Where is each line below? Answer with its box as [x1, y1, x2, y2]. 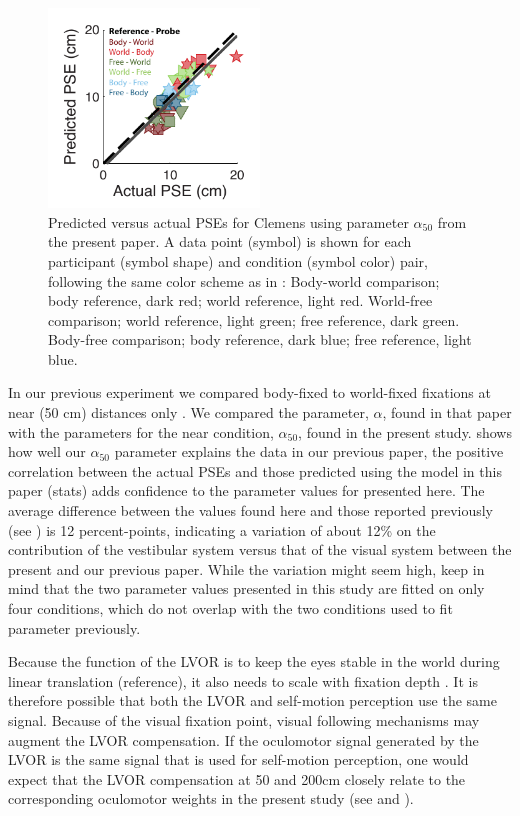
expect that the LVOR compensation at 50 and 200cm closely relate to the [8, 768, 466, 789]
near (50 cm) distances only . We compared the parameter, [8, 402, 369, 423]
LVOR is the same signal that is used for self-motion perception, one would [8, 749, 469, 770]
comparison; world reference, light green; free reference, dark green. [48, 309, 460, 330]
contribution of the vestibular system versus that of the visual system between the [8, 539, 512, 560]
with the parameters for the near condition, [8, 421, 274, 442]
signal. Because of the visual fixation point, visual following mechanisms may [8, 709, 480, 730]
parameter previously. [8, 617, 141, 638]
